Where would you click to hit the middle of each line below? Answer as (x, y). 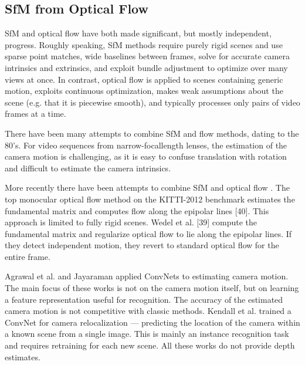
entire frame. (28, 256)
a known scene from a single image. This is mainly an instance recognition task (147, 334)
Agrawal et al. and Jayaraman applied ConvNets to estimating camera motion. (147, 276)
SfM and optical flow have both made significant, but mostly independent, (138, 33)
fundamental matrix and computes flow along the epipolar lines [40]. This (137, 210)
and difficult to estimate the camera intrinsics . (88, 168)
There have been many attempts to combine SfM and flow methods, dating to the (152, 133)
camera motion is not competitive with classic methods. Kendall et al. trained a (148, 311)
